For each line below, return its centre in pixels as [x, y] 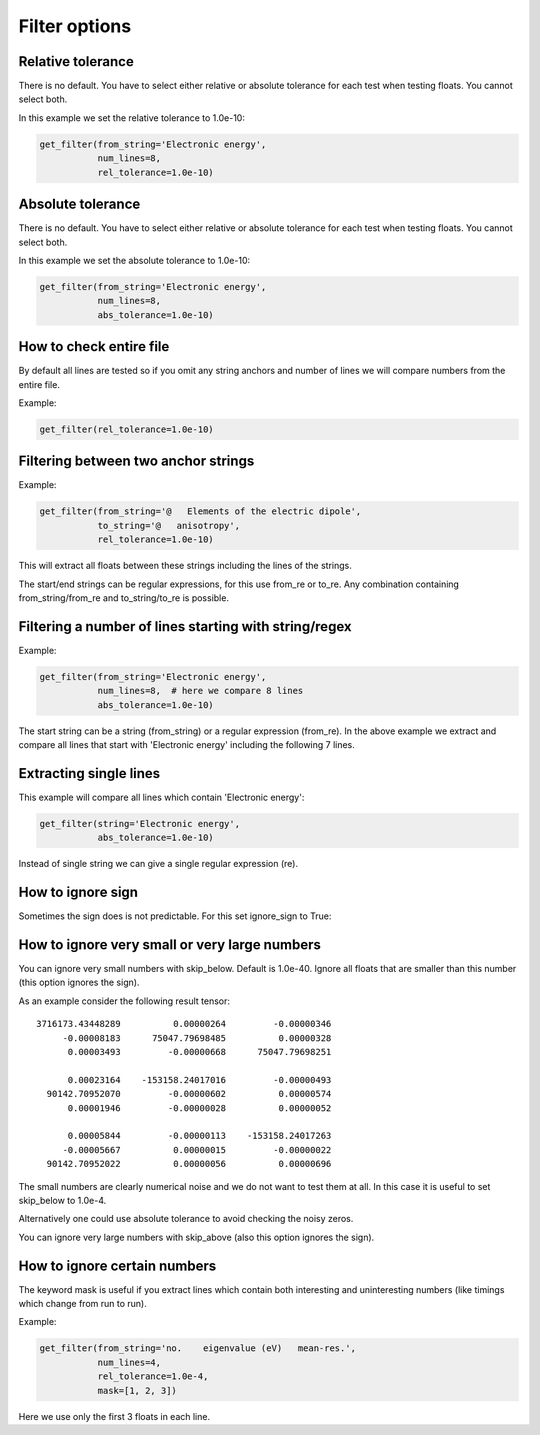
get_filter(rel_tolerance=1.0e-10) [126, 429]
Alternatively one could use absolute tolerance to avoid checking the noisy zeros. [186, 1219]
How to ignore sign [78, 892]
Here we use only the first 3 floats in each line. [114, 1416]
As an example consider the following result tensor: [124, 1001]
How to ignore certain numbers [117, 1265]
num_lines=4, [129, 1362]
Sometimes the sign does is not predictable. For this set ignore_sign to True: [175, 916]
